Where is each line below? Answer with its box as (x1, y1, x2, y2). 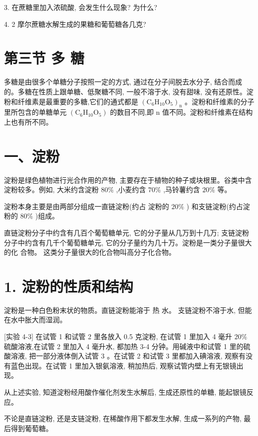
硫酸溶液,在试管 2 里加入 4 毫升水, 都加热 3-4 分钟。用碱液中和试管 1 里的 (4, 341, 244, 351)
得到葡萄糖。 (10, 423, 53, 433)
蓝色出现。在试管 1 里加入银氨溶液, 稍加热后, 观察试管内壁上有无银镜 (10, 360, 237, 370)
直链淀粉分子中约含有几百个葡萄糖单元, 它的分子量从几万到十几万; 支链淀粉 (4, 227, 250, 237)
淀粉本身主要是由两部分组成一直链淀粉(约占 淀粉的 (4, 201, 170, 211)
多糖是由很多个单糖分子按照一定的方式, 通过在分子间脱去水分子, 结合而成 (4, 76, 243, 87)
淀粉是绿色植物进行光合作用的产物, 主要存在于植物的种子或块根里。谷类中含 (4, 174, 252, 185)
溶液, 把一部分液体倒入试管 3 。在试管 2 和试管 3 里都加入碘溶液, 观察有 (10, 351, 246, 361)
